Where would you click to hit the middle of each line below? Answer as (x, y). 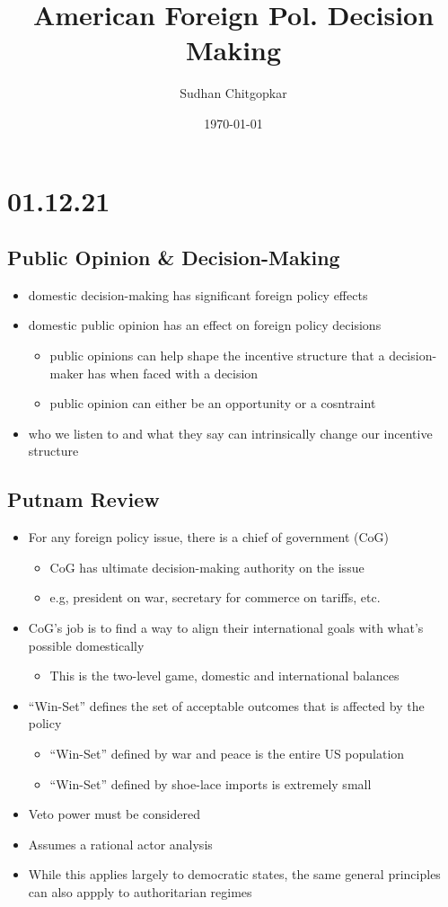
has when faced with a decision (173, 373)
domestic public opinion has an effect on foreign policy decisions (205, 325)
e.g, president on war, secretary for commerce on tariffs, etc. (215, 597)
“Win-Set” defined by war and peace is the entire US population (227, 753)
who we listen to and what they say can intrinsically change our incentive (230, 433)
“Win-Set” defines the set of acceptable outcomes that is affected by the (226, 705)
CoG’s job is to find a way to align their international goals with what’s (226, 628)
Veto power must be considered (114, 814)
